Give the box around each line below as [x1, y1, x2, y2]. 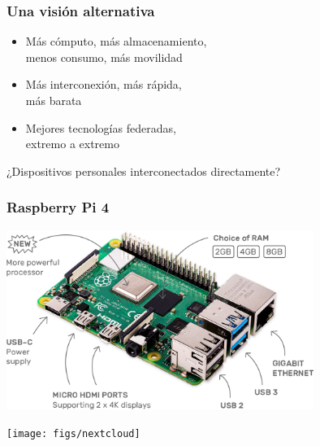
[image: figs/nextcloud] [6, 427, 141, 439]
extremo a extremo [25, 135, 119, 152]
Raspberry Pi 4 [6, 197, 110, 217]
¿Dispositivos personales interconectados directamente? [6, 162, 281, 179]
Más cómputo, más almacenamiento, [25, 33, 207, 50]
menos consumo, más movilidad [25, 48, 183, 65]
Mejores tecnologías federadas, [25, 119, 176, 136]
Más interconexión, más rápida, [25, 76, 182, 93]
